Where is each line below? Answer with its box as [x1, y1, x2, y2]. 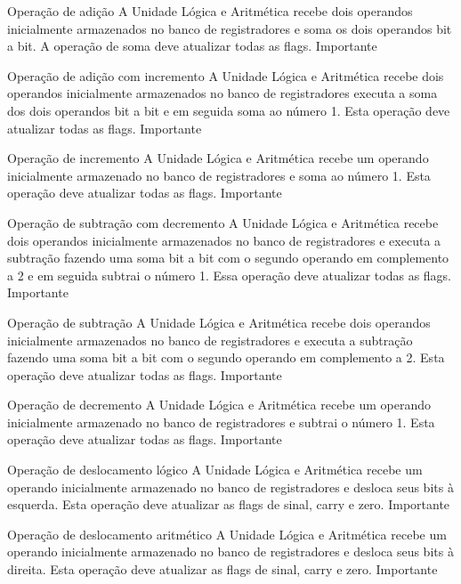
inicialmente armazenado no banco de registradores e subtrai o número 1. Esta [7, 412, 435, 431]
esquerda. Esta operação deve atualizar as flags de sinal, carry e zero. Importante [7, 495, 450, 514]
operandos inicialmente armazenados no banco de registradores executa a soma [7, 84, 438, 102]
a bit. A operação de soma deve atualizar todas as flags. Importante [7, 36, 377, 55]
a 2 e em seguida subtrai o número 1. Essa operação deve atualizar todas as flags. [7, 265, 451, 284]
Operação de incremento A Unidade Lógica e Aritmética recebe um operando [7, 149, 429, 167]
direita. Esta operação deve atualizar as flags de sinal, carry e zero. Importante [7, 560, 438, 579]
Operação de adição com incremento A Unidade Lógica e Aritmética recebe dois [7, 66, 444, 85]
